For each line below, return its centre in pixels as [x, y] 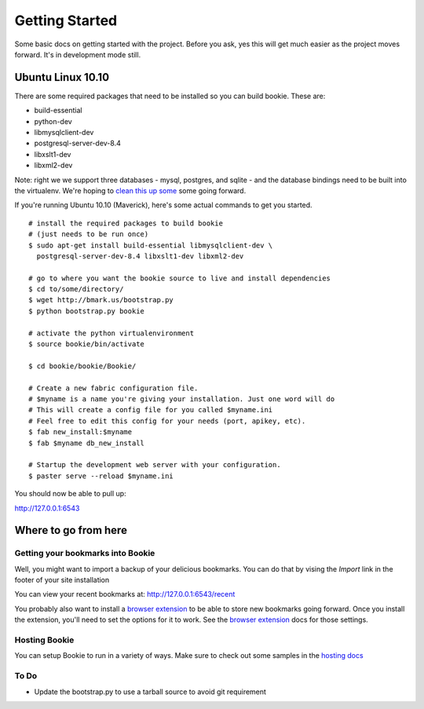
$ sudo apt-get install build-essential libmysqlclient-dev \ [151, 245]
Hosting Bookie [44, 640]
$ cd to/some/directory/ [76, 289]
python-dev [53, 121]
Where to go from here [71, 530]
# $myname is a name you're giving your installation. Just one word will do [182, 399]
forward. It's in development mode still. [78, 54]
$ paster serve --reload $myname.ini [101, 476]
